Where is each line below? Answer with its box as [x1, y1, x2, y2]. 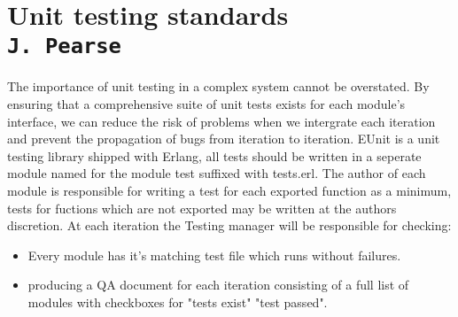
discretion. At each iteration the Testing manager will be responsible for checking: [7, 216, 452, 235]
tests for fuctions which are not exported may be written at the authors [7, 198, 397, 217]
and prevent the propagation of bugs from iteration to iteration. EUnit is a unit [7, 129, 440, 148]
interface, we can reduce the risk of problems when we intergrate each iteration [7, 112, 436, 130]
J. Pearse [7, 34, 121, 59]
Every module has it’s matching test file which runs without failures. [27, 245, 401, 264]
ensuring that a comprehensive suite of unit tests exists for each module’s [7, 95, 406, 113]
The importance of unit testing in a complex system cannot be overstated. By [7, 77, 430, 96]
